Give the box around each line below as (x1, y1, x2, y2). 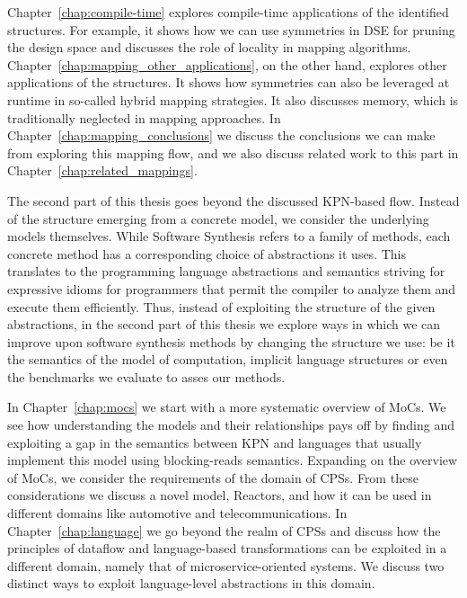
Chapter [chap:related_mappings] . (7, 161, 198, 180)
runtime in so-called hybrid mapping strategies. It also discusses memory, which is (7, 90, 459, 109)
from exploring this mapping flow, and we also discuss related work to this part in (7, 143, 459, 162)
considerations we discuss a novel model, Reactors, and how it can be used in (7, 486, 432, 504)
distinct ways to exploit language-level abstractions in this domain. (7, 574, 375, 593)
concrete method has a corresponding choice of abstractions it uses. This (7, 244, 406, 263)
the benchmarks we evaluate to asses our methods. (7, 367, 286, 386)
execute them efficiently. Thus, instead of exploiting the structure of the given (7, 297, 436, 316)
